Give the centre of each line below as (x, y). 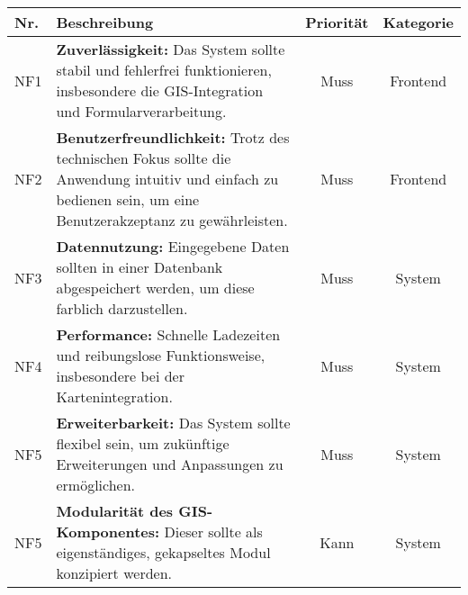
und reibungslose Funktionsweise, (161, 355)
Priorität (337, 22)
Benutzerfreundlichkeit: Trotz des (173, 137)
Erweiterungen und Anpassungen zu (170, 464)
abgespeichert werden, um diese (155, 288)
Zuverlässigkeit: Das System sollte (171, 49)
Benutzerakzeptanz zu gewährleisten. (172, 220)
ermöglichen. (96, 485)
